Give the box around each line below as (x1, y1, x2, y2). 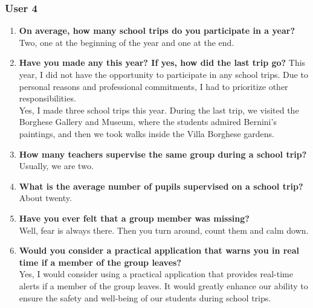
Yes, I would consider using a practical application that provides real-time (19, 268, 293, 280)
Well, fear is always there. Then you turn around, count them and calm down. (19, 223, 309, 236)
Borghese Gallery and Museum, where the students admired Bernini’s (19, 115, 277, 128)
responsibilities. (19, 92, 76, 104)
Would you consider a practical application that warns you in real (19, 244, 300, 257)
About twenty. (19, 191, 72, 204)
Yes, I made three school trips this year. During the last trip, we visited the (19, 103, 299, 116)
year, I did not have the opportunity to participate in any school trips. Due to (19, 68, 308, 80)
